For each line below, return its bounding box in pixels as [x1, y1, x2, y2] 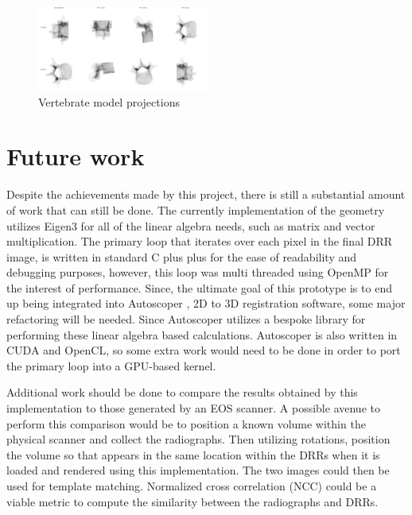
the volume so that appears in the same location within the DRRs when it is [6, 446, 380, 463]
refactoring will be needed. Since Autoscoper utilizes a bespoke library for [6, 311, 366, 327]
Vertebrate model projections [38, 93, 180, 110]
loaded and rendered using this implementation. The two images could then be [6, 462, 390, 478]
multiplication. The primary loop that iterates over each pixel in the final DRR [6, 233, 393, 250]
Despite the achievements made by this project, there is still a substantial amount [6, 186, 406, 203]
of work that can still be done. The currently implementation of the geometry [6, 201, 385, 218]
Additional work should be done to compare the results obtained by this [6, 384, 358, 401]
